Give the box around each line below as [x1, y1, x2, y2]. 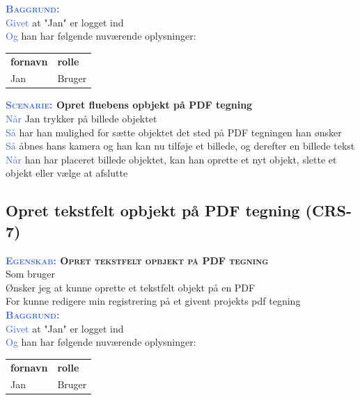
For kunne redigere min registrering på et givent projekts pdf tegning [6, 294, 301, 308]
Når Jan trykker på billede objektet [6, 111, 157, 126]
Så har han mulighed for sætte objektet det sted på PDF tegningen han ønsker [6, 125, 342, 139]
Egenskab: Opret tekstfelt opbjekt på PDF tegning [6, 253, 269, 267]
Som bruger [6, 266, 55, 281]
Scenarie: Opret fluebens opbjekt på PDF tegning [6, 97, 253, 112]
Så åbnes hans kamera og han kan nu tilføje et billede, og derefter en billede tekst [6, 138, 355, 153]
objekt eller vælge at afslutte [6, 166, 128, 180]
